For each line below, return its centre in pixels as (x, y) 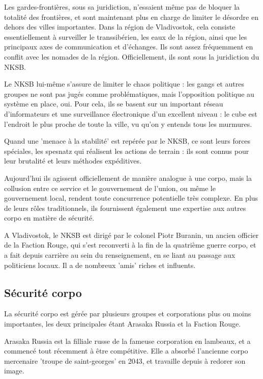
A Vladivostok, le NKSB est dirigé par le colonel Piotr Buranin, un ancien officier (131, 235)
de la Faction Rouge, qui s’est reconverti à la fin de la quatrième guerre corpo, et (130, 245)
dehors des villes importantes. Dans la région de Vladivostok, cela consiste (120, 27)
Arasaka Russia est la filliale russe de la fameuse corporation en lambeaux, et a (127, 341)
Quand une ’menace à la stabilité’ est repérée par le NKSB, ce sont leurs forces (127, 141)
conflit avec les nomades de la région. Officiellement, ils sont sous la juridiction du (132, 56)
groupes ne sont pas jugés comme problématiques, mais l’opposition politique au (129, 93)
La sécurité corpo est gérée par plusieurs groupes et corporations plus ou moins (128, 314)
